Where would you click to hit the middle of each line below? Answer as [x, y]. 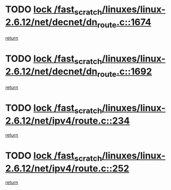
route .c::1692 [124, 72]
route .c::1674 [124, 23]
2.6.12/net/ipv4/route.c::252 [67, 168]
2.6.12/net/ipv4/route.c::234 [68, 121]
